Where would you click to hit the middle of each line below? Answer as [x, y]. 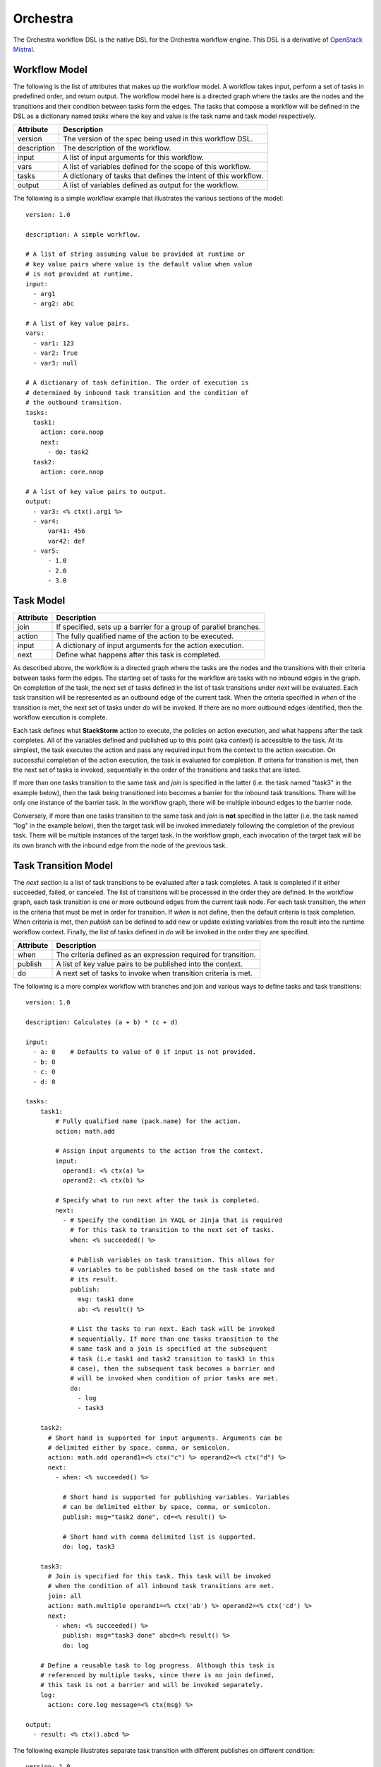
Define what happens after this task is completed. [139, 655]
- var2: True [55, 353]
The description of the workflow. [117, 148]
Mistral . [24, 49]
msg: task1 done [106, 1299]
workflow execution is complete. [60, 717]
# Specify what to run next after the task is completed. [158, 1200]
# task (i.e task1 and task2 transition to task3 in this [173, 1358]
